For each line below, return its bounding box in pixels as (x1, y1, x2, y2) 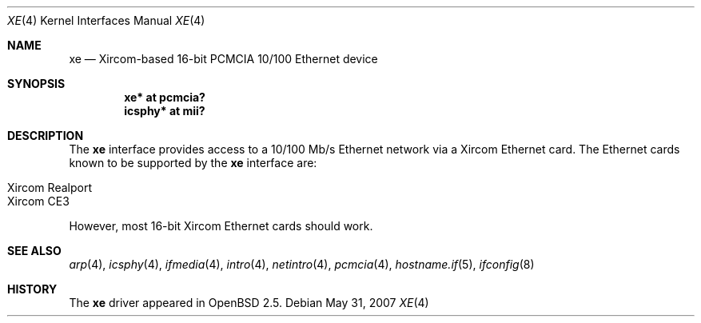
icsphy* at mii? (124, 104, 205, 118)
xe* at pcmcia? (124, 90, 205, 104)
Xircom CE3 (7, 194, 70, 208)
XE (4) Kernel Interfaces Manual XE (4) (7, 14, 205, 27)
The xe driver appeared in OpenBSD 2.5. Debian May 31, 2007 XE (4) (69, 296, 429, 309)
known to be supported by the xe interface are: (69, 156, 317, 169)
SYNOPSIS (7, 77, 66, 90)
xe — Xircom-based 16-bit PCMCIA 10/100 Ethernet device (69, 52, 378, 66)
